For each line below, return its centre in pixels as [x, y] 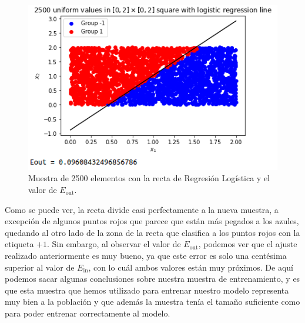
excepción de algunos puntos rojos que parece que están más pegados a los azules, [152, 221]
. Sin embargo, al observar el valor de [114, 244]
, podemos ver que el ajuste [248, 244]
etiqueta [19, 244]
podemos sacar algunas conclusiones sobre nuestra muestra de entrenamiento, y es [152, 279]
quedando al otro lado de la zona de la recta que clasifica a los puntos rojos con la [152, 232]
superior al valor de [40, 267]
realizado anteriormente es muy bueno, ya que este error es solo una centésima [146, 255]
